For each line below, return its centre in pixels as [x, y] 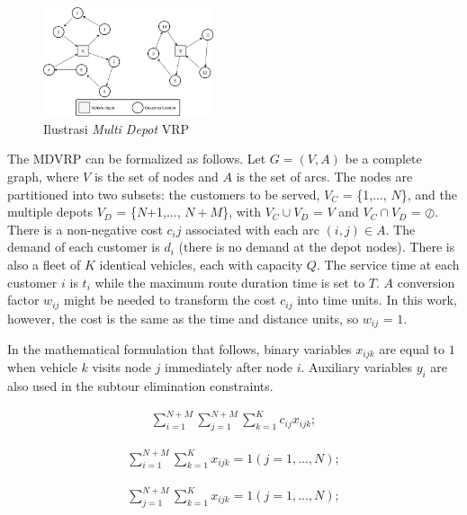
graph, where [43, 176]
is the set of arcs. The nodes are [324, 176]
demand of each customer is [84, 247]
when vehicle [42, 367]
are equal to [412, 349]
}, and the [429, 194]
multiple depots [50, 212]
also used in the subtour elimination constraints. [140, 386]
